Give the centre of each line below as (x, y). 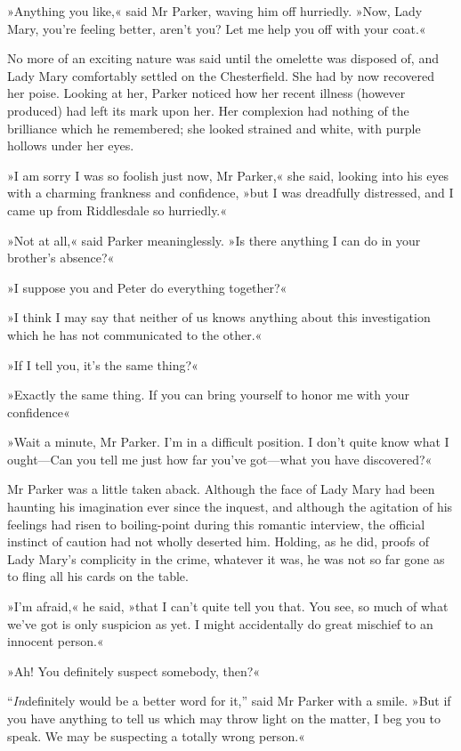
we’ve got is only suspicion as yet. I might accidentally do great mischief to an (220, 623)
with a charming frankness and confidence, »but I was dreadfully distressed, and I (230, 193)
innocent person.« (56, 641)
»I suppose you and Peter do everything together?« (147, 287)
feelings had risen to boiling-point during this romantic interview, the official (216, 524)
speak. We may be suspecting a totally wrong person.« (156, 735)
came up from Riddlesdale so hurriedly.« (117, 210)
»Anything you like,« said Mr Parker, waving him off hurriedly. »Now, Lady (215, 11)
